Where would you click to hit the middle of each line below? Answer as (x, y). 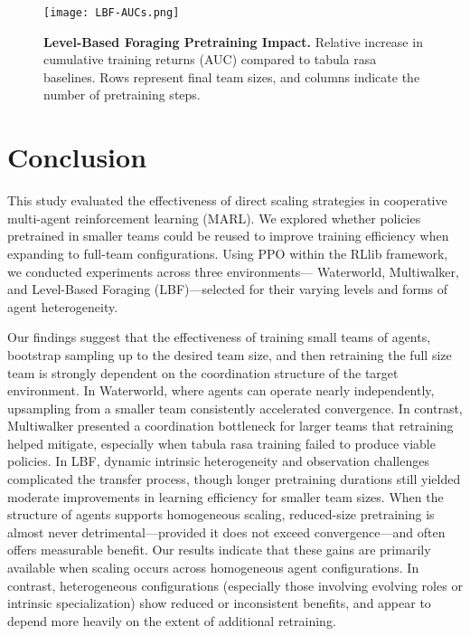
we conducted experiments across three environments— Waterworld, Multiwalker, (233, 271)
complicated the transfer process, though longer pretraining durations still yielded (234, 479)
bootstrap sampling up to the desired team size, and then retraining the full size (230, 354)
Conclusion (77, 157)
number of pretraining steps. (122, 95)
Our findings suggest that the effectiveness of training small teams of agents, (219, 337)
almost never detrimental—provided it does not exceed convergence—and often (226, 532)
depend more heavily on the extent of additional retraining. (172, 620)
